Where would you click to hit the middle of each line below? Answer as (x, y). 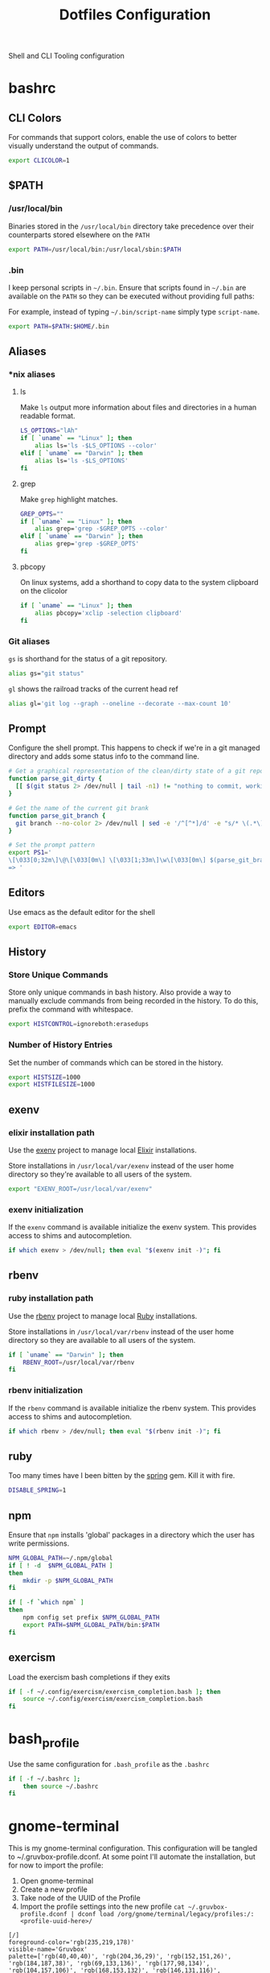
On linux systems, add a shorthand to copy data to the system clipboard (139, 582)
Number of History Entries (61, 1045)
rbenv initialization (45, 1390)
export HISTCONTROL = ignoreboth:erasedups (79, 1024)
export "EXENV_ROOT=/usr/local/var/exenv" (80, 1188)
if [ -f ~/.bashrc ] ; (45, 1779)
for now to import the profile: (56, 1865)
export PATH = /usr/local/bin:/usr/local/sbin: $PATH (95, 249)
